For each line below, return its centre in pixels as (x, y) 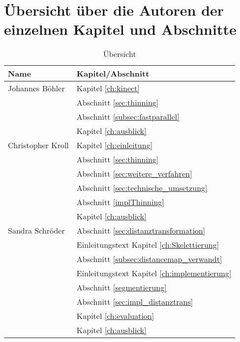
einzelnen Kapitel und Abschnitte (120, 29)
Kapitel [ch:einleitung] (115, 145)
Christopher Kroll (38, 145)
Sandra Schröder (36, 231)
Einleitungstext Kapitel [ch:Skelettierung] (148, 245)
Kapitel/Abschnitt (113, 74)
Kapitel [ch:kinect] (108, 88)
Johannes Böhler (36, 88)
